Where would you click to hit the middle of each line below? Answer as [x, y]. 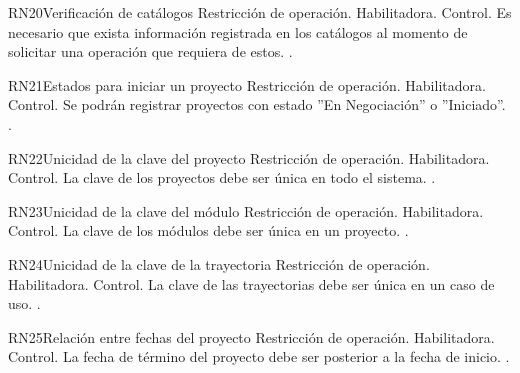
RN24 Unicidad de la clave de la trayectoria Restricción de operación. [219, 263]
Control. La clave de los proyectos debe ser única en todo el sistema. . [222, 177]
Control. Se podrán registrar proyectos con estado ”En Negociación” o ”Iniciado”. [257, 104]
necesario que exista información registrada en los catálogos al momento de [238, 31]
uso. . [24, 303]
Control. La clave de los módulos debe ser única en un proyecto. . [208, 230]
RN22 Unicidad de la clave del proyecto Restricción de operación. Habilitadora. [249, 157]
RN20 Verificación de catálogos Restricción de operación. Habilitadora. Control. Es [260, 12]
